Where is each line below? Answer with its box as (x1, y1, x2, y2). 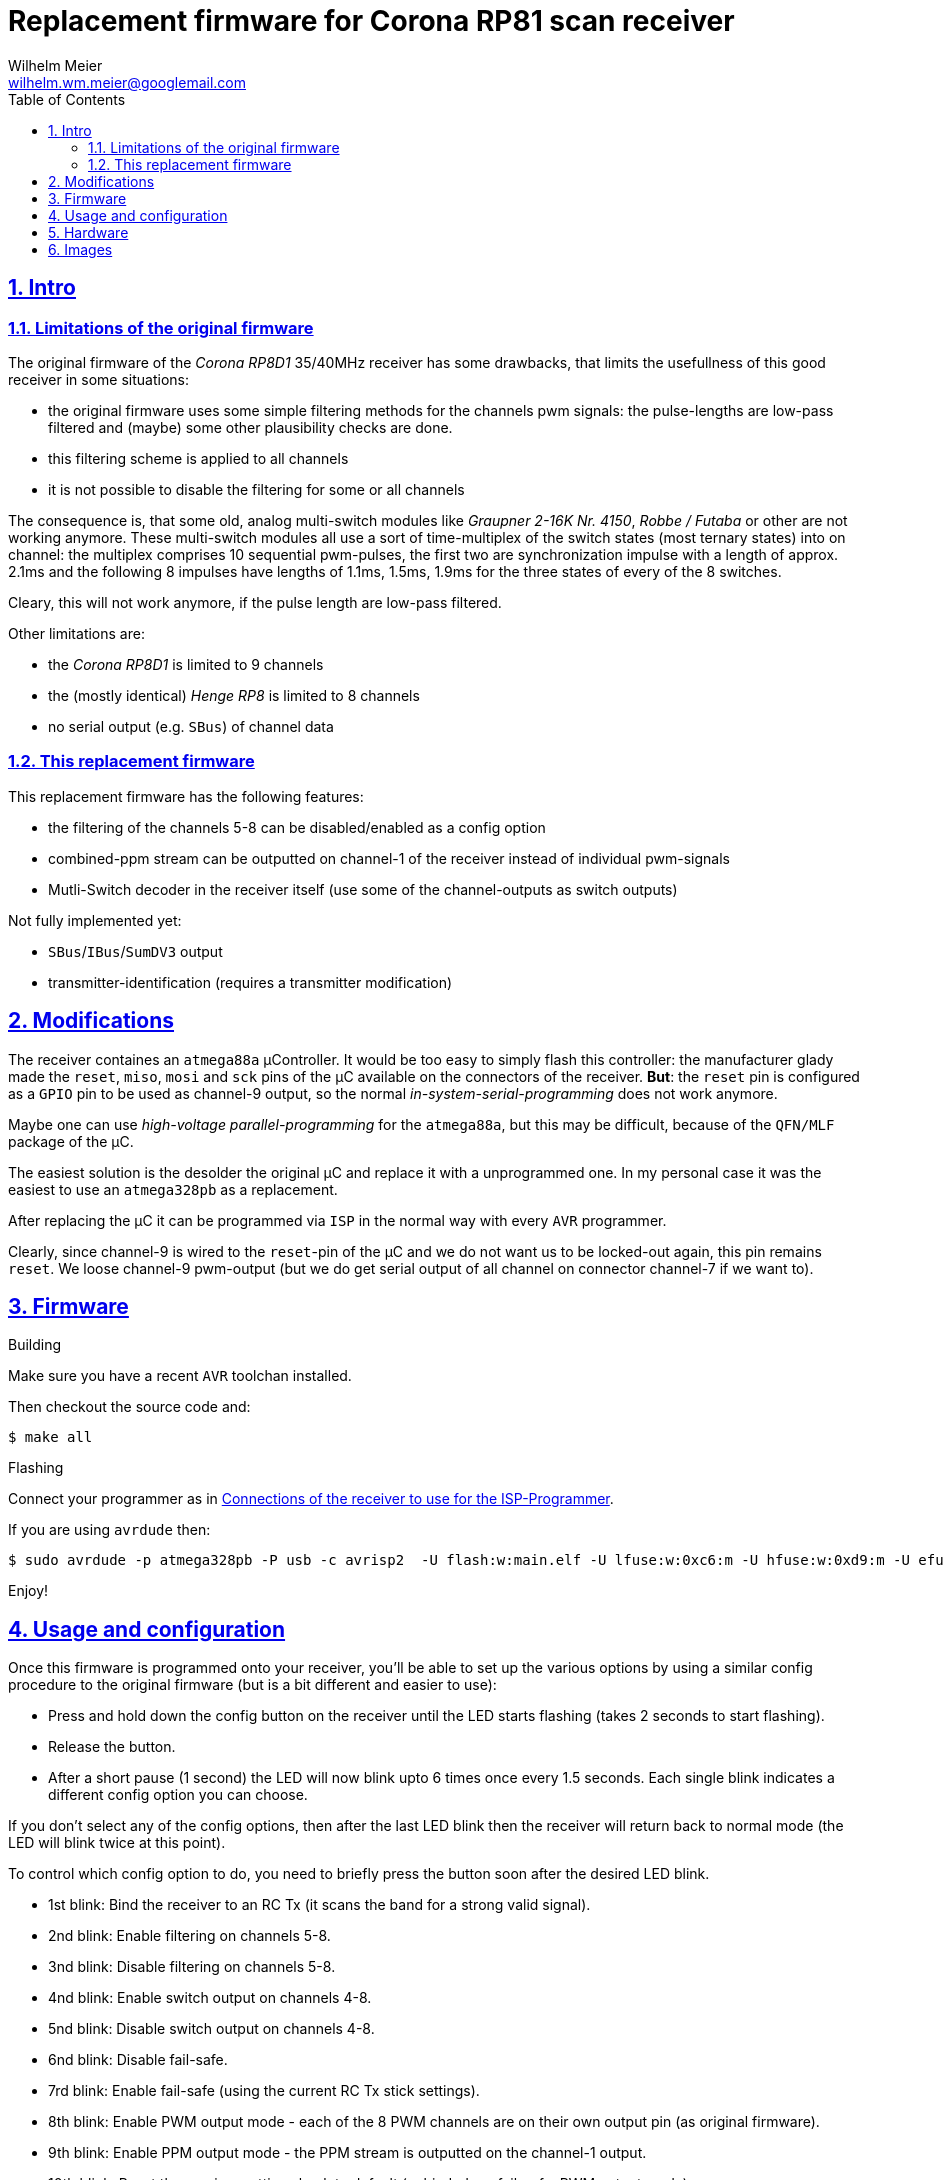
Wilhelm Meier (8, 56, 103, 74)
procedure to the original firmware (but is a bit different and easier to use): (8, 1676, 497, 1694)
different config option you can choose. (48, 1786, 308, 1804)
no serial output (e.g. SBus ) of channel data (48, 717, 334, 735)
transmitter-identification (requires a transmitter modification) (48, 973, 453, 991)
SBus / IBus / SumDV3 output (48, 942, 223, 960)
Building (8, 1336, 62, 1354)
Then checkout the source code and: (8, 1398, 251, 1416)
